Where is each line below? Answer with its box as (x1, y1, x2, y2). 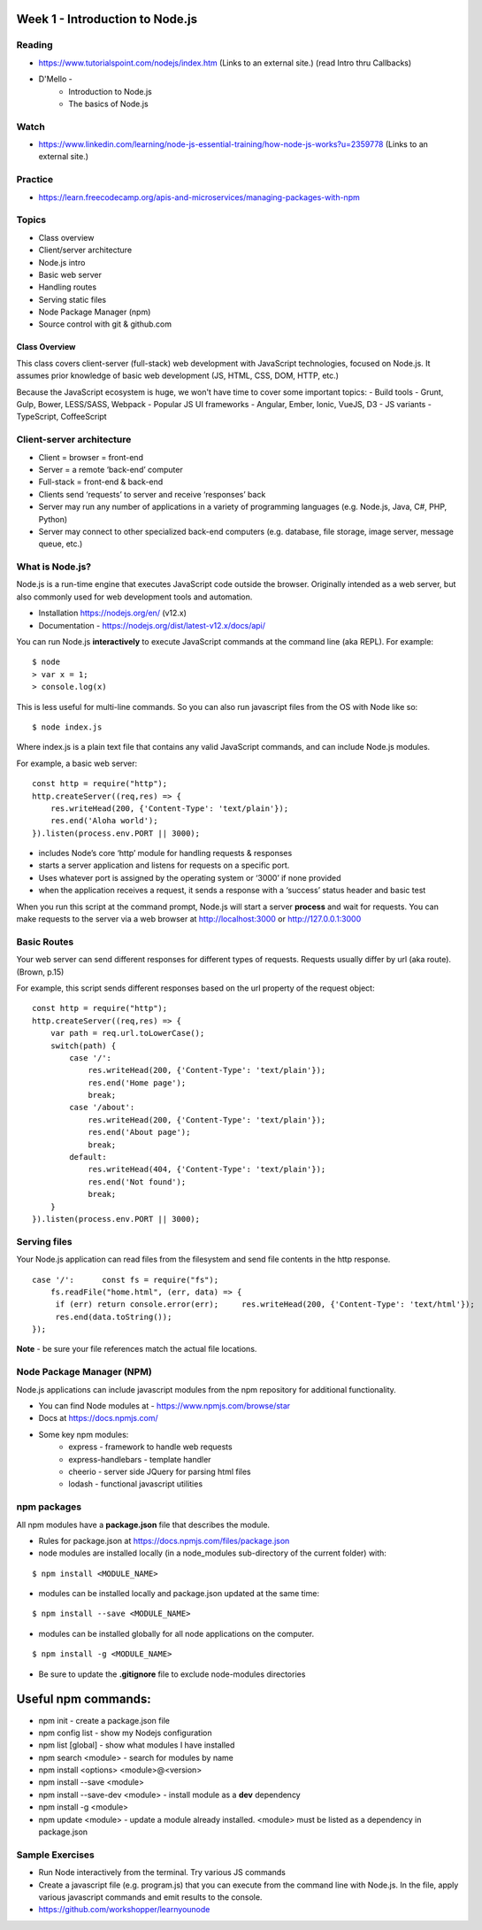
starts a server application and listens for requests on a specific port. (38, 860, 290, 871)
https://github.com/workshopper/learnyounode (38, 1904, 210, 1915)
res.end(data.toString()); (55, 1311, 172, 1322)
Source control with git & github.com (38, 319, 172, 329)
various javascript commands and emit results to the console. (38, 1891, 263, 1903)
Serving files (16, 1235, 73, 1247)
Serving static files (38, 294, 107, 305)
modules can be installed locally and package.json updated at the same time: (38, 1588, 320, 1599)
